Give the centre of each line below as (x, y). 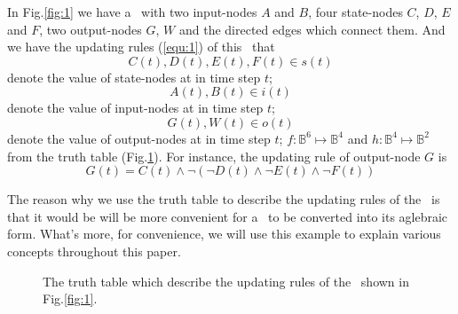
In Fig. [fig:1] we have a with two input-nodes (132, 12)
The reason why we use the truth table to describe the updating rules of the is (224, 199)
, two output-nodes (91, 29)
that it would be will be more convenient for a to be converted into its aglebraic (228, 216)
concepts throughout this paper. (94, 251)
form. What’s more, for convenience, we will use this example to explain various (224, 234)
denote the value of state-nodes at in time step (134, 77)
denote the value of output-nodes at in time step (139, 138)
